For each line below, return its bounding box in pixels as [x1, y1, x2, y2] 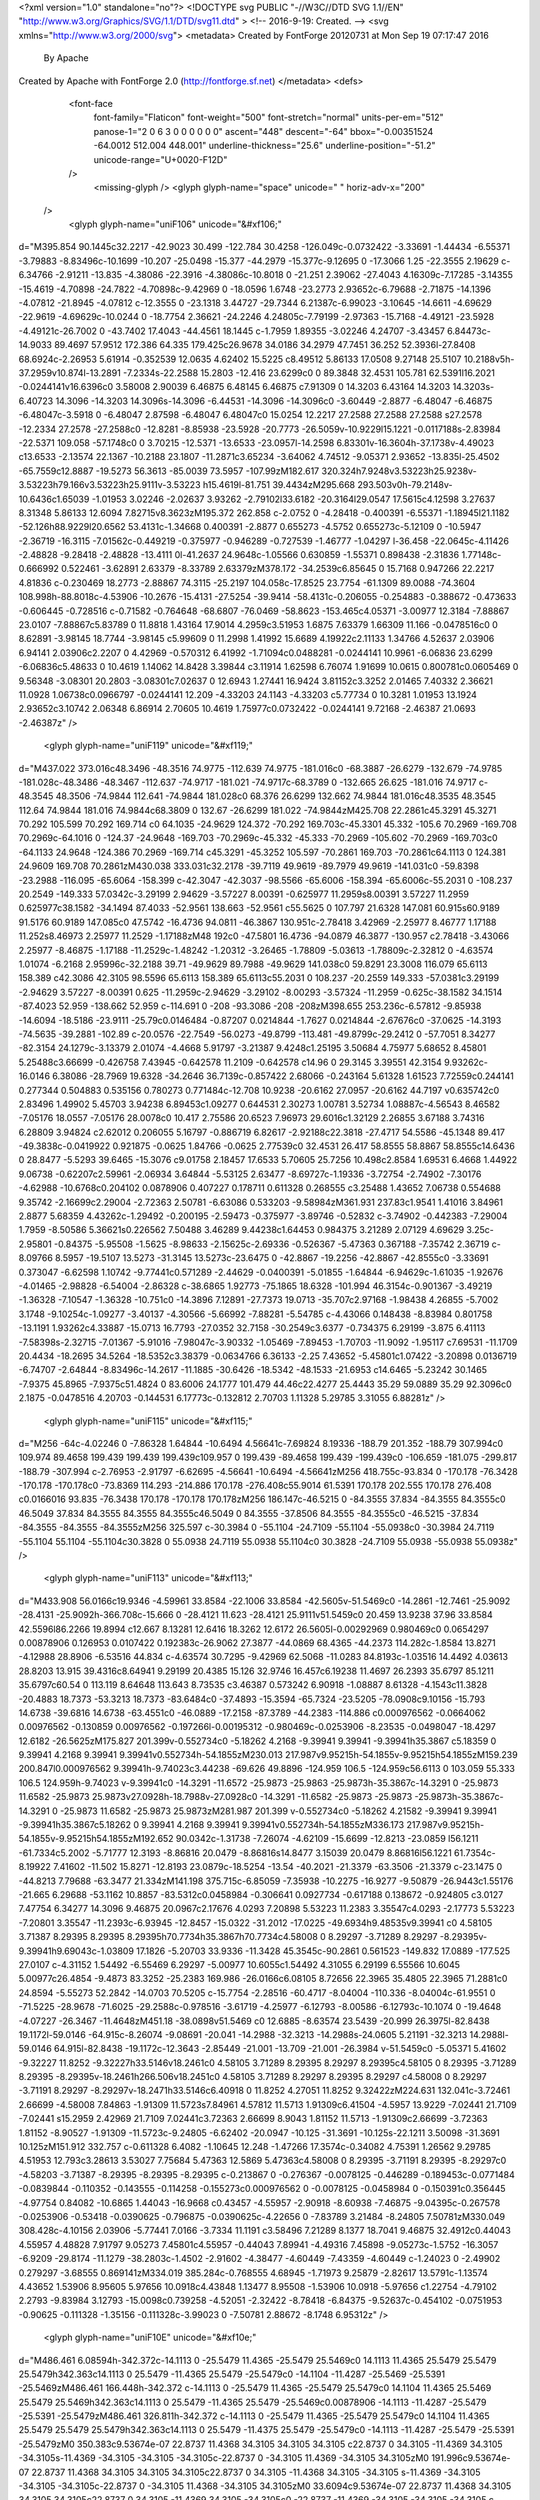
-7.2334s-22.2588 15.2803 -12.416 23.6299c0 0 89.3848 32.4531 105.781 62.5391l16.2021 [123, 366, 495, 379]
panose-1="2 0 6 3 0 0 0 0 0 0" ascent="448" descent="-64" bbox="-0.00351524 [93, 125, 434, 137]
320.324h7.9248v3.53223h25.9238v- [321, 465, 477, 477]
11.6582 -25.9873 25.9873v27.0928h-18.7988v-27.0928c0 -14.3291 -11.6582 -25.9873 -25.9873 [18, 1791, 413, 1803]
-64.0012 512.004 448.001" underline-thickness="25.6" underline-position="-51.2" [93, 140, 436, 152]
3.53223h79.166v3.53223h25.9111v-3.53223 [18, 479, 201, 491]
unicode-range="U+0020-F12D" [93, 153, 228, 165]
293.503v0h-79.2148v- [356, 479, 454, 491]
